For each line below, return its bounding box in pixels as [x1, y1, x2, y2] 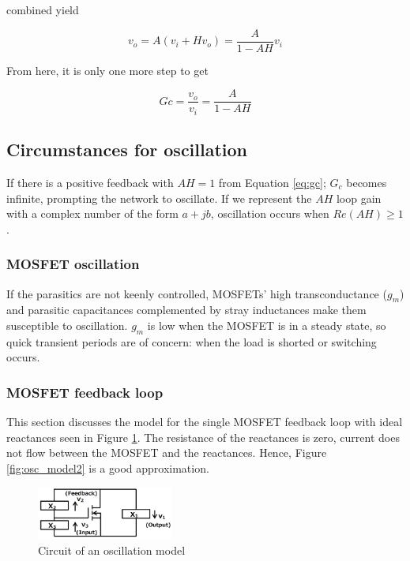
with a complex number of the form [6, 205, 179, 222]
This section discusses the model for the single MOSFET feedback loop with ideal [6, 413, 403, 430]
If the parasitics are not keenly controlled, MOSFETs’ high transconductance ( [6, 285, 387, 301]
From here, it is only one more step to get [6, 62, 209, 78]
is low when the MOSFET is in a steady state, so [147, 316, 386, 333]
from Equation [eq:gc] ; [218, 174, 326, 190]
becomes [346, 174, 387, 190]
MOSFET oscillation [6, 254, 140, 274]
